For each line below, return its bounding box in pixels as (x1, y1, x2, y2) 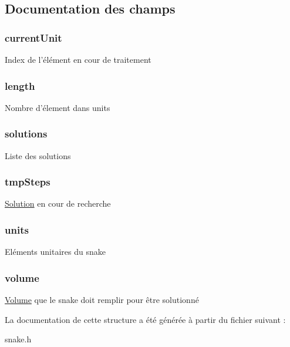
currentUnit (5, 30, 62, 45)
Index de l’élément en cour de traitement (5, 53, 151, 65)
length (5, 78, 35, 93)
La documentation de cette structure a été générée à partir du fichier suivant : (5, 313, 286, 325)
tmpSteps (5, 174, 50, 189)
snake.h (5, 333, 32, 345)
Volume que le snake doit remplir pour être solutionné (5, 294, 199, 306)
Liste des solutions (5, 149, 71, 161)
